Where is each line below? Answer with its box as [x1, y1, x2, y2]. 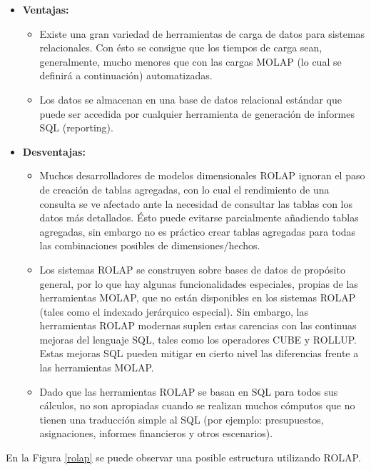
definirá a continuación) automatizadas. [39, 68, 213, 83]
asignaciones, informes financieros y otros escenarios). [39, 426, 273, 441]
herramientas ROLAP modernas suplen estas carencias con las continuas [39, 318, 357, 333]
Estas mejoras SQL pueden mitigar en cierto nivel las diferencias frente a [39, 346, 359, 361]
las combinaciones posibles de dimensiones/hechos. [39, 238, 260, 253]
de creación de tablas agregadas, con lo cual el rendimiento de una [39, 181, 330, 196]
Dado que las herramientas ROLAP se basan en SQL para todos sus [39, 384, 338, 399]
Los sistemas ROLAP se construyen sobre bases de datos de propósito [39, 261, 345, 276]
